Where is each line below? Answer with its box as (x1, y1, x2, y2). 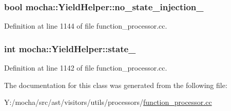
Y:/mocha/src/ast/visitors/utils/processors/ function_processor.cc (4, 97, 212, 107)
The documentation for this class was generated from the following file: (4, 79, 227, 90)
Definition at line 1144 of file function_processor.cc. (4, 20, 167, 31)
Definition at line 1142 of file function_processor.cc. (4, 62, 167, 73)
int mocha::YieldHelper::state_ (4, 42, 136, 55)
